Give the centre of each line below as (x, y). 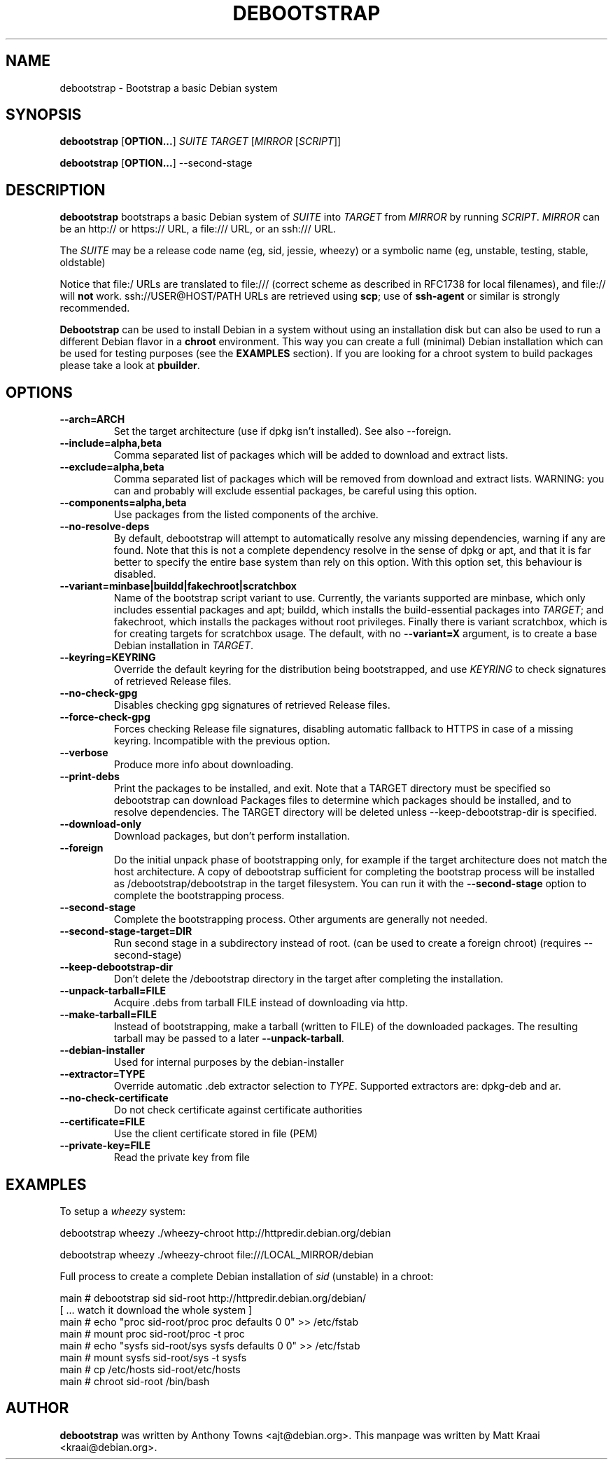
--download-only (101, 824)
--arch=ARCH (92, 419)
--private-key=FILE (105, 1146)
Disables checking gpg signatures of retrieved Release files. (252, 705)
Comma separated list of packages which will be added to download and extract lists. (311, 455)
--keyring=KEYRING (108, 658)
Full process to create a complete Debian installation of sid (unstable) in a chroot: (247, 1276)
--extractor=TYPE (103, 1074)
